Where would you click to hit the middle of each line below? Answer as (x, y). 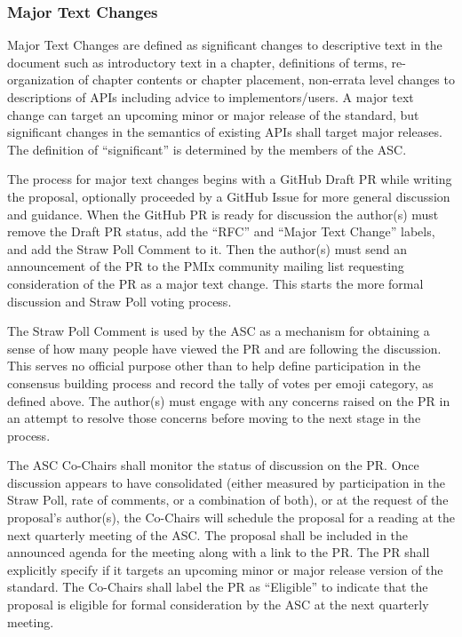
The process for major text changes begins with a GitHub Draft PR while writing (230, 179)
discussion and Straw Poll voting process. (119, 301)
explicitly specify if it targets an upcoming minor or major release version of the (225, 569)
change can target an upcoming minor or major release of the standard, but (213, 114)
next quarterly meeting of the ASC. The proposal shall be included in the (208, 534)
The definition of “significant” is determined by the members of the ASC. (207, 149)
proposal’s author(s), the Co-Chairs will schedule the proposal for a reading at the (231, 518)
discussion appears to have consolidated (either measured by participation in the (226, 482)
